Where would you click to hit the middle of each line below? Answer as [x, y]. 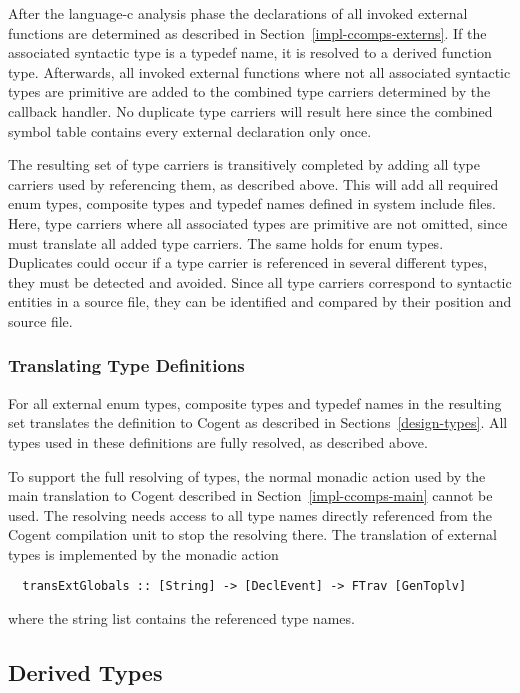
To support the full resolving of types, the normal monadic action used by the [247, 475]
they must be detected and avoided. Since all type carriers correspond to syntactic [260, 281]
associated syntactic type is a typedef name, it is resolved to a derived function [250, 52]
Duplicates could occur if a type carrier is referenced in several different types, [248, 262]
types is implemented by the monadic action [143, 553]
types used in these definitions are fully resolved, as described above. [218, 441]
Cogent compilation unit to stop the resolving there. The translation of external [252, 534]
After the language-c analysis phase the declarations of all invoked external [238, 13]
